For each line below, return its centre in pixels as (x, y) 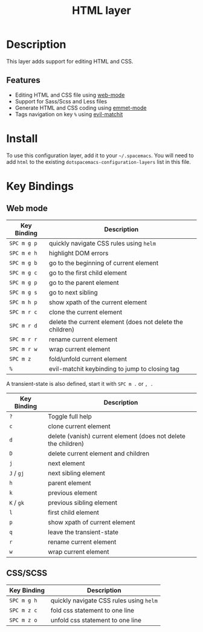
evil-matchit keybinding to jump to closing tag (114, 368)
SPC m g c (23, 272)
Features (23, 80)
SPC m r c (23, 312)
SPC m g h (23, 600)
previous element (73, 492)
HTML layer (101, 11)
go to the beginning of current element (104, 262)
